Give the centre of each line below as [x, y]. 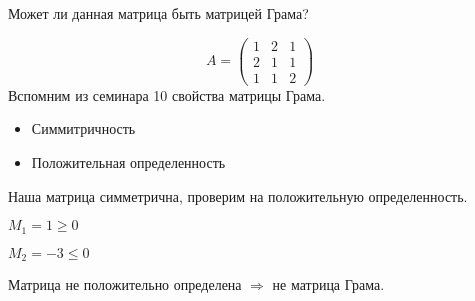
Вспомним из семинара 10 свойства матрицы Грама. [167, 94]
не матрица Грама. [328, 284]
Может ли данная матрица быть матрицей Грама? [158, 13]
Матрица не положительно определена [125, 284]
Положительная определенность [128, 161]
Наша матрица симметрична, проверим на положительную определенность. [238, 195]
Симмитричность [83, 128]
